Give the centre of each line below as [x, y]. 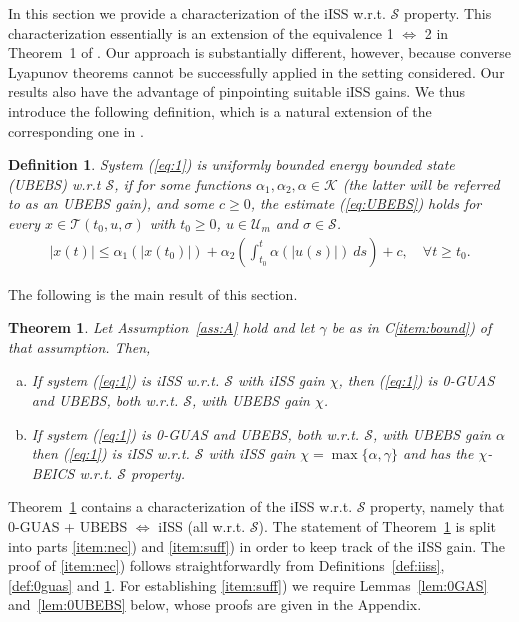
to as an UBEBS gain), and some [111, 203]
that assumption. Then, [79, 346]
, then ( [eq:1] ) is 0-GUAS [416, 380]
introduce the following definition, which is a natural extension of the [220, 110]
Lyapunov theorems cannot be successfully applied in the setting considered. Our [256, 71]
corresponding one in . [76, 130]
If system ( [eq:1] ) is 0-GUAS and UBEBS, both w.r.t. [195, 433]
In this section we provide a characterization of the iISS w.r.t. [197, 13]
